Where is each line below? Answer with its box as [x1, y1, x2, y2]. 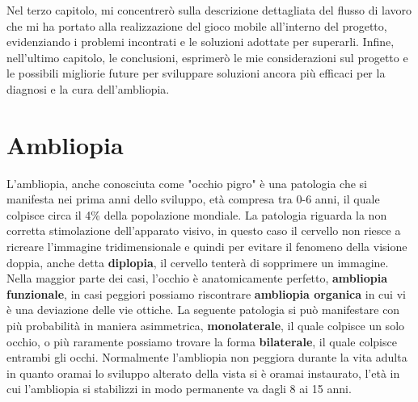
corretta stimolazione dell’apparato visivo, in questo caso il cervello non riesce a [6, 222, 401, 239]
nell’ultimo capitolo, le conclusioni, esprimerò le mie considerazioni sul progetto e [6, 48, 408, 65]
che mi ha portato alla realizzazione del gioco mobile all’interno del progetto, [6, 17, 387, 34]
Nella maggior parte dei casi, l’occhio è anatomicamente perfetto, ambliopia [6, 270, 388, 287]
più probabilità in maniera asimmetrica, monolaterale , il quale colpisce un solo [6, 317, 405, 334]
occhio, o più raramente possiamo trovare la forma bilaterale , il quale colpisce [6, 333, 397, 350]
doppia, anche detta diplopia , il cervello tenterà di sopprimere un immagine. [6, 253, 389, 270]
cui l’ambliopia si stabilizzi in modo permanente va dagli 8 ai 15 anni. [6, 380, 352, 397]
